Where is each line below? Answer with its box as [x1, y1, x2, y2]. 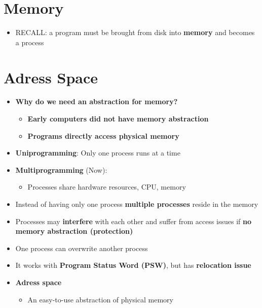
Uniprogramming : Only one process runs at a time [15, 147, 180, 158]
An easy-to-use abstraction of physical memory [27, 294, 173, 304]
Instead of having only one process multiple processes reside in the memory [15, 199, 258, 209]
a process [15, 37, 44, 47]
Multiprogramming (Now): [15, 164, 107, 175]
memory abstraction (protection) [15, 226, 133, 236]
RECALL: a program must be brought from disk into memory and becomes [15, 27, 255, 38]
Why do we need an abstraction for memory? [15, 96, 178, 107]
